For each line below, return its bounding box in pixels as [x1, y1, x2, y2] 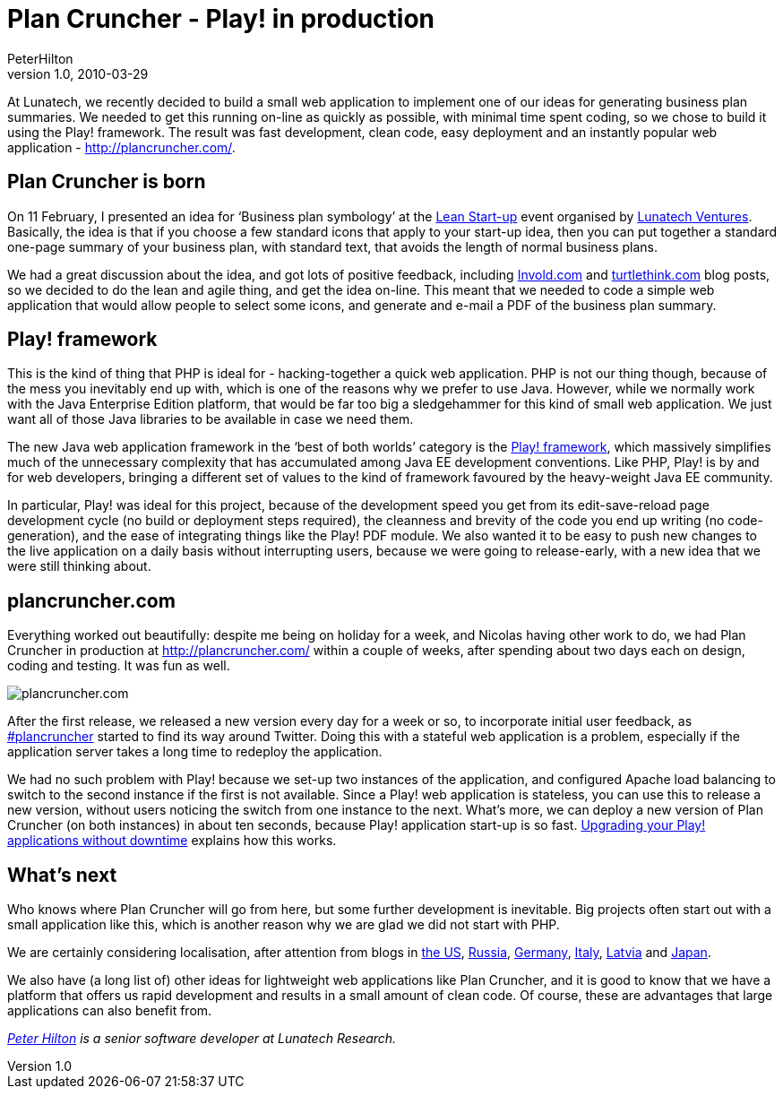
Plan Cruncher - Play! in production [7, 4, 435, 34]
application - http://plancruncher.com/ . [7, 139, 236, 155]
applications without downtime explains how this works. [7, 833, 337, 849]
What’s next [7, 863, 117, 886]
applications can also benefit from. [7, 1003, 212, 1019]
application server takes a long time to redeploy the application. [7, 744, 383, 760]
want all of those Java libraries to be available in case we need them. [7, 411, 414, 427]
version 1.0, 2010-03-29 [7, 65, 149, 82]
